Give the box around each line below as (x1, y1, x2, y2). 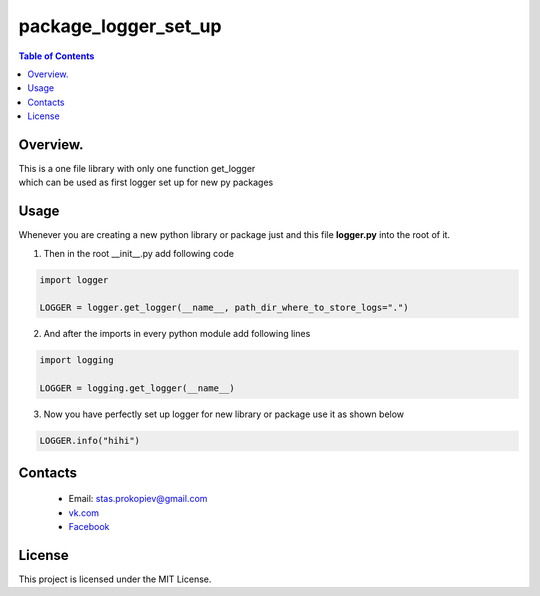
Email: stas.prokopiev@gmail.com (68, 493, 208, 505)
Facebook (68, 520, 110, 532)
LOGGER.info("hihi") (39, 435, 140, 447)
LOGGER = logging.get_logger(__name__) (39, 383, 235, 394)
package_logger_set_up (18, 15, 222, 37)
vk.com (68, 506, 100, 519)
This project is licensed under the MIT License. (18, 573, 212, 585)
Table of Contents (18, 50, 95, 62)
